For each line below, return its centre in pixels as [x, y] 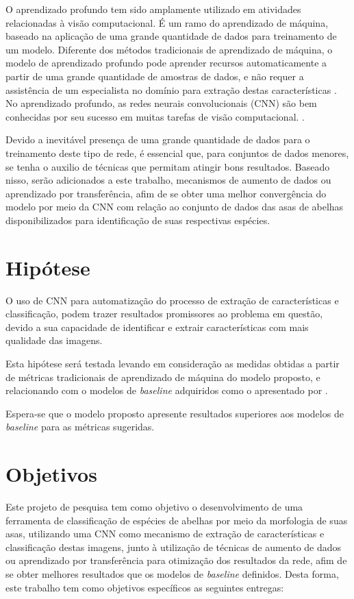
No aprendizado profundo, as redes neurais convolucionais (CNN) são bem [161, 103]
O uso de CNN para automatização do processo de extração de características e [172, 300]
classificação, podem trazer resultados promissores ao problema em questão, [164, 314]
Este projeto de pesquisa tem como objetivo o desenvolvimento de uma [154, 507]
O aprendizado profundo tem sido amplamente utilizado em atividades [153, 9]
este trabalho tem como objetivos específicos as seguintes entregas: [145, 587]
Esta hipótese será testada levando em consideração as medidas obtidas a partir [173, 363]
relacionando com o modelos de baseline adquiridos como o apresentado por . [167, 390]
